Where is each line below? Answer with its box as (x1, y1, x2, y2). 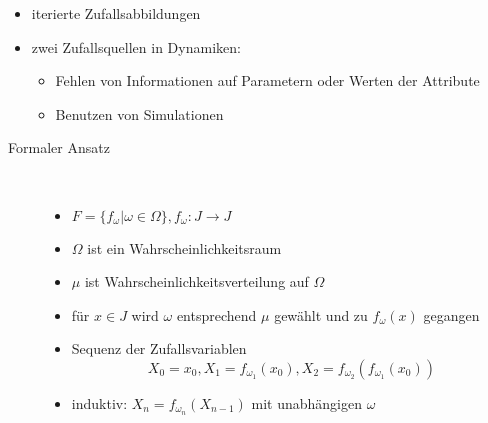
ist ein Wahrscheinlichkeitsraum (87, 237, 282, 258)
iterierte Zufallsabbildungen (31, 3, 201, 23)
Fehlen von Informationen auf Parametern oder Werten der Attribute (55, 70, 480, 91)
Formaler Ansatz (8, 137, 110, 158)
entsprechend (176, 304, 257, 325)
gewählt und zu (274, 304, 368, 325)
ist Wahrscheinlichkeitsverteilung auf (84, 271, 309, 292)
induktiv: (71, 392, 128, 413)
